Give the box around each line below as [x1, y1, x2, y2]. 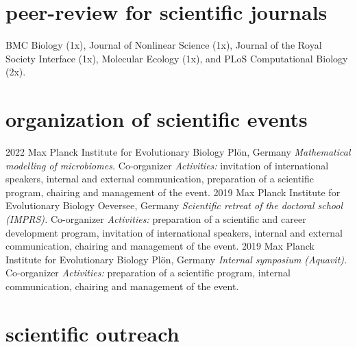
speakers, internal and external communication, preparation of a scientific [5, 171, 315, 186]
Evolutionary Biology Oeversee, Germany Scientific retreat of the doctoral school [5, 198, 343, 213]
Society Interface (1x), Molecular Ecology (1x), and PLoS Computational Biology [5, 51, 348, 65]
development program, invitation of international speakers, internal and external [5, 225, 343, 239]
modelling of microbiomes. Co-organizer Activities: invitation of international [5, 158, 329, 172]
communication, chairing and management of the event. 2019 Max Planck [5, 239, 315, 253]
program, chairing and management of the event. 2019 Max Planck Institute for [5, 184, 341, 199]
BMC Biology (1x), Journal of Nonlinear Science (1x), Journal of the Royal [5, 38, 322, 52]
